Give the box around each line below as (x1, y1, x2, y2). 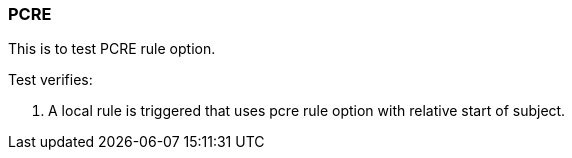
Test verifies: (8, 71, 93, 89)
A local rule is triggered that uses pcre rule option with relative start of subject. (48, 102, 566, 120)
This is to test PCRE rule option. (8, 40, 216, 58)
